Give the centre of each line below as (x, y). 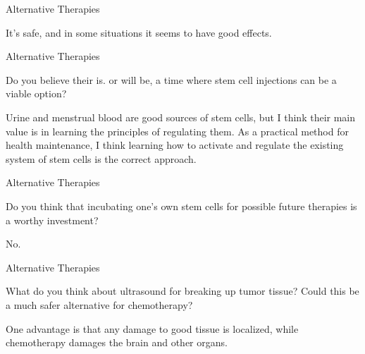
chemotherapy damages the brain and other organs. (117, 342)
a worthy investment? (52, 220)
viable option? (36, 93)
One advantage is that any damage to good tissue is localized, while (152, 328)
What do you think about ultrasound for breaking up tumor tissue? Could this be (182, 291)
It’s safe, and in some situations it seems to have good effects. (139, 32)
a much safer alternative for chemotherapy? (99, 304)
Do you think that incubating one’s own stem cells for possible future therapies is (181, 206)
